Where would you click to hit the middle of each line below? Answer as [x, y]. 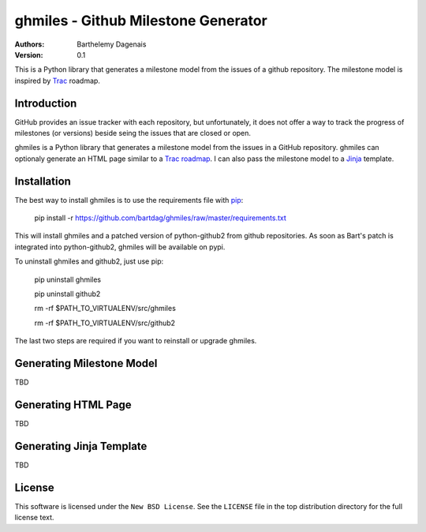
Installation [43, 181]
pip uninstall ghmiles [68, 279]
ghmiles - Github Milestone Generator [141, 21]
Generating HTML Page [73, 405]
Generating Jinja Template [81, 446]
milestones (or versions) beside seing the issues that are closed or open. [133, 133]
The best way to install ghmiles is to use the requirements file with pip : [129, 200]
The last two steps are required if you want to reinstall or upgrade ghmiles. [136, 341]
